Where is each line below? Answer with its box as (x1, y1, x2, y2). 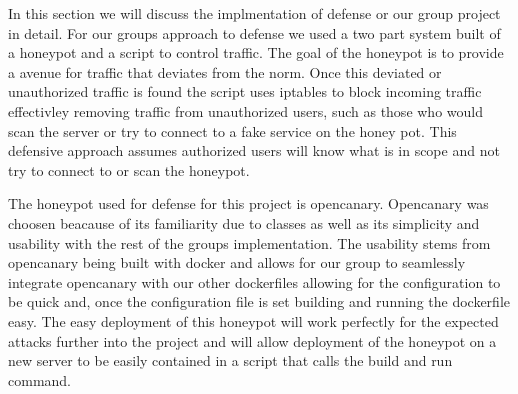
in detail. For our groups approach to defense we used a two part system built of (8, 22, 501, 43)
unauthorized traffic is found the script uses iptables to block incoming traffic (8, 81, 482, 102)
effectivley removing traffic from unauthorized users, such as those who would (8, 100, 483, 121)
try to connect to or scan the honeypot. (8, 159, 250, 180)
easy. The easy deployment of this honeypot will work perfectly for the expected (8, 310, 499, 331)
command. (8, 369, 71, 390)
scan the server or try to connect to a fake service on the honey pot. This (8, 120, 457, 141)
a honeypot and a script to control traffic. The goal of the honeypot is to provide (8, 42, 504, 63)
